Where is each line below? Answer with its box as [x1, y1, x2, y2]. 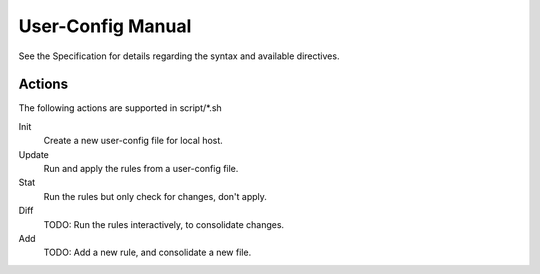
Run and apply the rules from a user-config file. [43, 163, 239, 175]
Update [18, 148, 50, 160]
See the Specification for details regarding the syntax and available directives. [18, 50, 340, 62]
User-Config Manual [18, 15, 192, 37]
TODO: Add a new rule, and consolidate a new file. [43, 246, 252, 259]
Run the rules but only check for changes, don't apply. [43, 190, 267, 202]
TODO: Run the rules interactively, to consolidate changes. [43, 218, 285, 230]
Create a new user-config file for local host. [43, 135, 224, 147]
